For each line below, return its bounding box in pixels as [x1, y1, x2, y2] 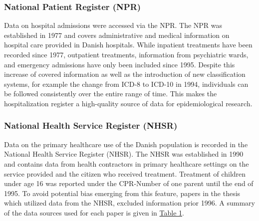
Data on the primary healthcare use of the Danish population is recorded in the [4, 139, 248, 149]
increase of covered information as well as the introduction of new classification [4, 69, 246, 79]
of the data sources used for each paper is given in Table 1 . [4, 207, 184, 218]
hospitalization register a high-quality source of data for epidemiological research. [4, 98, 253, 108]
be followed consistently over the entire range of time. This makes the [4, 88, 217, 99]
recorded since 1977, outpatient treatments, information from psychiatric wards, [4, 49, 249, 59]
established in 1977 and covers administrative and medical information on [4, 29, 230, 40]
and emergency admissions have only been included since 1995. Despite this [4, 59, 235, 69]
